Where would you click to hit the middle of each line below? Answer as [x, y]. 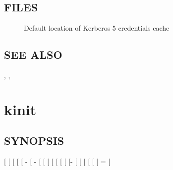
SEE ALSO [33, 55]
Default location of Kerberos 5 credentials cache [97, 28]
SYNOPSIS [34, 141]
